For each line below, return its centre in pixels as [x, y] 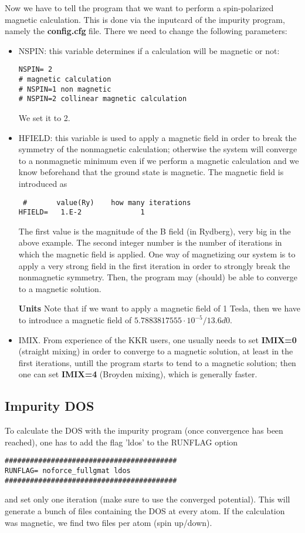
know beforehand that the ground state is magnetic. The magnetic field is [151, 172]
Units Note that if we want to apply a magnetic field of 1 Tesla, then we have [160, 308]
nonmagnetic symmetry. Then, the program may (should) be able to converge [158, 277]
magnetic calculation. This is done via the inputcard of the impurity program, [145, 19]
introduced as [43, 183]
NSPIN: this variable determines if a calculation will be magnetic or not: [149, 50]
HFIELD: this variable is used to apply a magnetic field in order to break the [157, 137]
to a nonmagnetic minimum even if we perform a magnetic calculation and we [159, 160]
